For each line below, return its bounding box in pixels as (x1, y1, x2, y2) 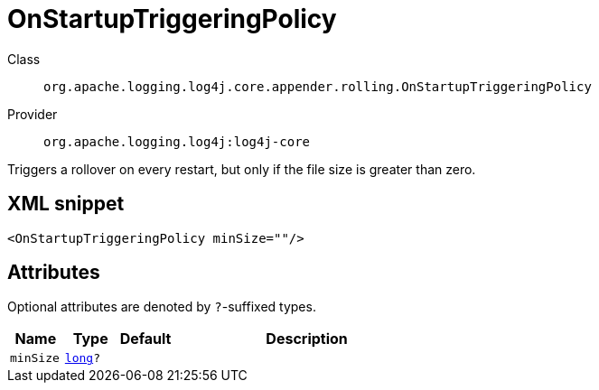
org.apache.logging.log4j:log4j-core (43, 134, 311, 149)
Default (119, 330, 172, 348)
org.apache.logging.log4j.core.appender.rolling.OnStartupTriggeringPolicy (43, 79, 592, 94)
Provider (7, 106, 58, 122)
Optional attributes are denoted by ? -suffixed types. (7, 299, 316, 315)
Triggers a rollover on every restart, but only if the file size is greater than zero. (7, 161, 476, 177)
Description (266, 330, 348, 348)
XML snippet (7, 192, 125, 216)
